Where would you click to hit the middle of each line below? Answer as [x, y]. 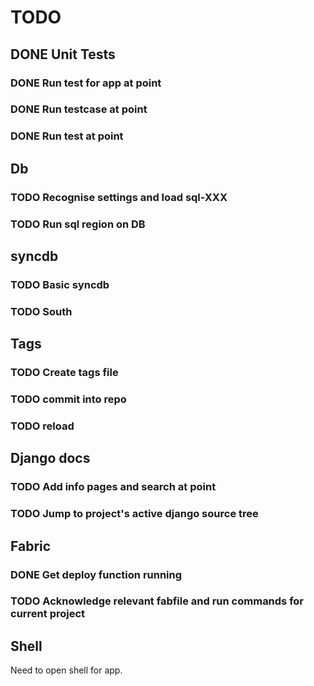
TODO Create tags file [64, 373]
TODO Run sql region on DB [78, 224]
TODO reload [42, 426]
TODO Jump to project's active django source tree [134, 514]
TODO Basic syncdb [60, 284]
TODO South [41, 311]
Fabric [31, 546]
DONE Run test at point [67, 136]
